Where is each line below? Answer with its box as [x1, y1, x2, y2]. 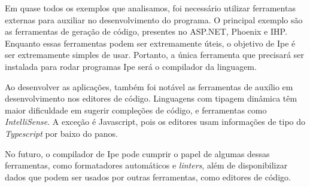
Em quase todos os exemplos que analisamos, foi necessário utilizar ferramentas [5, 2, 296, 14]
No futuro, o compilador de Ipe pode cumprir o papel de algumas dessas [5, 147, 270, 160]
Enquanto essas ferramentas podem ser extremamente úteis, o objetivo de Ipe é [5, 36, 296, 49]
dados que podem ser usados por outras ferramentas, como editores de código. [5, 170, 291, 183]
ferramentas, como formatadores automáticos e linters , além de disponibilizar [5, 159, 288, 171]
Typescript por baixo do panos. [5, 127, 118, 139]
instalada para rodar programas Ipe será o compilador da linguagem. [5, 60, 257, 72]
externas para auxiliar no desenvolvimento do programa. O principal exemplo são [5, 13, 303, 26]
